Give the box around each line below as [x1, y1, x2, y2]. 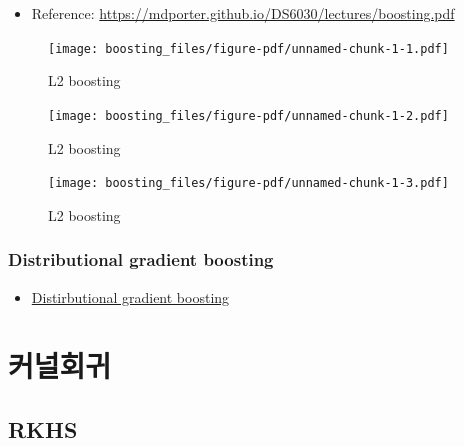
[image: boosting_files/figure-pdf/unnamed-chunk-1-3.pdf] [48, 176, 449, 191]
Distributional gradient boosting [8, 247, 274, 272]
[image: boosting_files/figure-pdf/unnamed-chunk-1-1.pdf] [48, 41, 449, 56]
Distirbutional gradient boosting [31, 286, 230, 307]
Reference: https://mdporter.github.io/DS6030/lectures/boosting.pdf [31, 3, 455, 23]
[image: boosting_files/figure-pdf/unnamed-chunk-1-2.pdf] [48, 108, 449, 123]
